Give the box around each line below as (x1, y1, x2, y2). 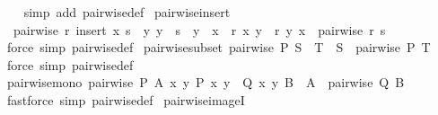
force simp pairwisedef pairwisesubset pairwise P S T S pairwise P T (6, 38, 431, 57)
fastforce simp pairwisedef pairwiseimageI (6, 90, 245, 109)
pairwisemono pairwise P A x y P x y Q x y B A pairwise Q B (6, 73, 405, 92)
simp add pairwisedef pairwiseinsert (23, 3, 231, 21)
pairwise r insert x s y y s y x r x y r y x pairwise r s (13, 20, 386, 39)
